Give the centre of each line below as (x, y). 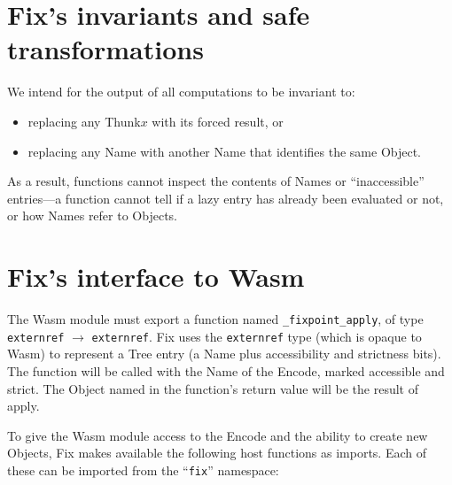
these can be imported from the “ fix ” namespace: (143, 470)
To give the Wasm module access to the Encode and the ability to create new (218, 435)
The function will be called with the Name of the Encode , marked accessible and (226, 370)
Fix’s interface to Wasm (156, 277)
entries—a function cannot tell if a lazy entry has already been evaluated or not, (226, 198)
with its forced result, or (218, 121)
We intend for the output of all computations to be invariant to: (181, 92)
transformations (105, 49)
